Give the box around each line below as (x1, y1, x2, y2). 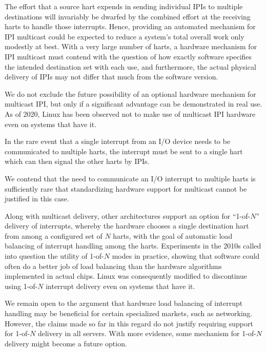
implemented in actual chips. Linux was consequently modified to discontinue (5, 271, 248, 281)
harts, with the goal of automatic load (113, 230, 233, 241)
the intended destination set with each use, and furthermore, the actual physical (5, 61, 256, 72)
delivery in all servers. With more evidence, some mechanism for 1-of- (37, 328, 256, 339)
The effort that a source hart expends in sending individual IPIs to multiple (5, 1, 243, 11)
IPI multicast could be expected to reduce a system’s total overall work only (5, 31, 244, 42)
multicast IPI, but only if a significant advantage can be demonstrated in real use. (5, 98, 262, 109)
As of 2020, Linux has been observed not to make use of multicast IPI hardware (5, 108, 256, 119)
